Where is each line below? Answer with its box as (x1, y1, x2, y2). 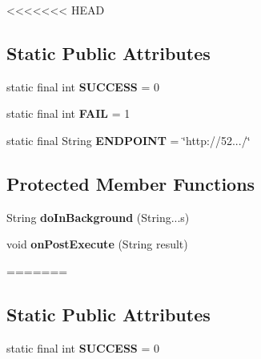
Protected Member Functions (6, 171, 255, 196)
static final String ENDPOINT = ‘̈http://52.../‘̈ (6, 131, 251, 148)
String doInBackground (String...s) (6, 208, 190, 225)
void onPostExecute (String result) (6, 236, 188, 252)
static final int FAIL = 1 (6, 105, 130, 122)
